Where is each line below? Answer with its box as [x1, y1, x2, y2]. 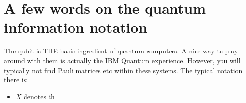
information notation [4, 17, 148, 37]
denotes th [24, 91, 55, 101]
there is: [4, 75, 28, 85]
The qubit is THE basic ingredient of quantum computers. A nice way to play [4, 46, 238, 56]
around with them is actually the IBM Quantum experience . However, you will [4, 55, 241, 65]
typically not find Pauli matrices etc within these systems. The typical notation [4, 65, 243, 75]
